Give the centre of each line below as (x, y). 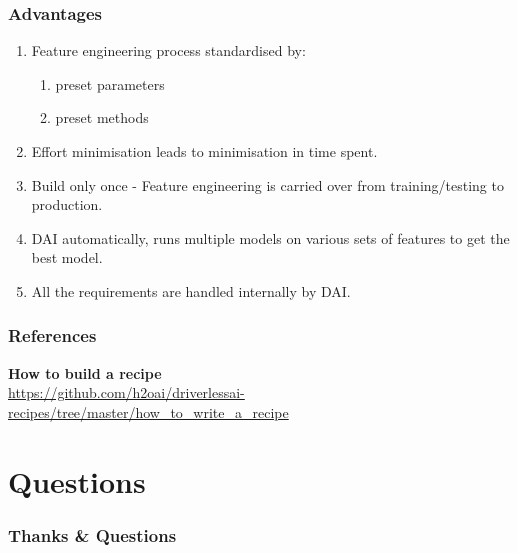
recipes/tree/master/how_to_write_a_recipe (148, 411)
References (52, 335)
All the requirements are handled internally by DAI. (191, 290)
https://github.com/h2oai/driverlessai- (126, 392)
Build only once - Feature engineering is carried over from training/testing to (267, 184)
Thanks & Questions (92, 534)
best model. (67, 257)
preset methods (102, 117)
